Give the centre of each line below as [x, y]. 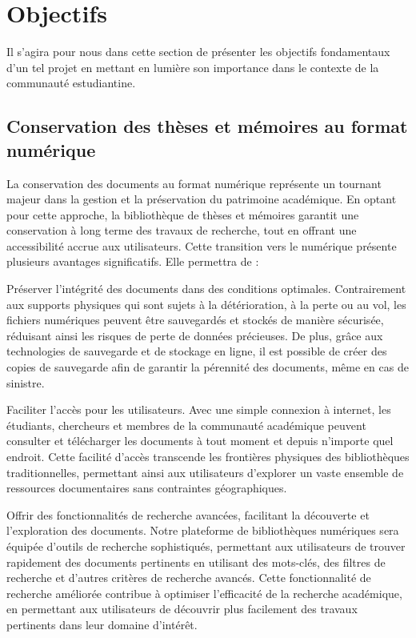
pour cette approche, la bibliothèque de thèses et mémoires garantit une [183, 214]
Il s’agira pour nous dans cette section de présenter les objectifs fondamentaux [198, 52]
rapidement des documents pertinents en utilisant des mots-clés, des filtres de [196, 562]
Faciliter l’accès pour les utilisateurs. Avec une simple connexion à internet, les [199, 409]
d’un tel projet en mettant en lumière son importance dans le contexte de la [193, 67]
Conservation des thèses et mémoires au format [207, 126]
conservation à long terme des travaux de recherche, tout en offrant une [182, 230]
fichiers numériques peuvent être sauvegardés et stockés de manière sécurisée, [195, 320]
